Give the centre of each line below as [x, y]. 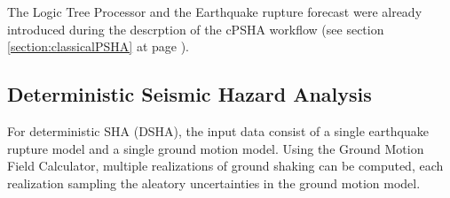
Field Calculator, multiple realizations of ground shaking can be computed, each [225, 166]
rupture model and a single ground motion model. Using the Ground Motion [216, 148]
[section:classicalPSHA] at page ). [98, 46]
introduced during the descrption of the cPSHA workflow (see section [196, 29]
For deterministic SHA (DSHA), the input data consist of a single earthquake [218, 130]
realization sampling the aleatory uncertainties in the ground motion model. [214, 183]
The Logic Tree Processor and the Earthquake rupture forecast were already [215, 11]
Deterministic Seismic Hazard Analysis [189, 94]
